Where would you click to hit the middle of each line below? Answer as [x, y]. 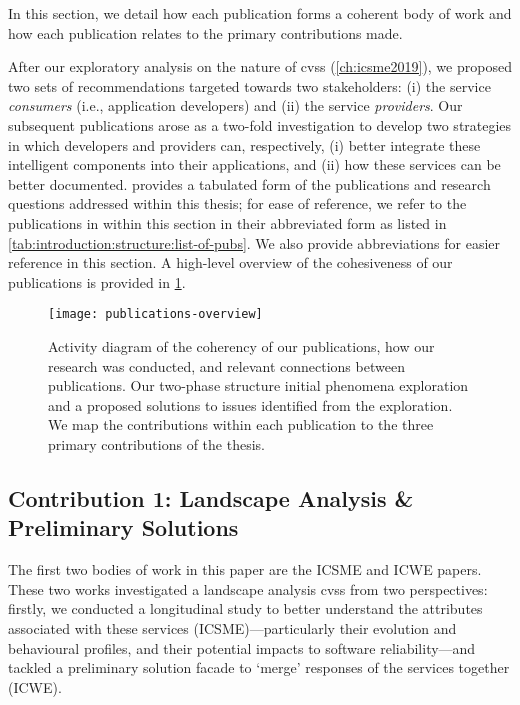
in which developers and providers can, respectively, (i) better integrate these [244, 144]
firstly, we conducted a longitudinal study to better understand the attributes [245, 608]
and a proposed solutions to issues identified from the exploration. [250, 404]
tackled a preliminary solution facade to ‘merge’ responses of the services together [259, 667]
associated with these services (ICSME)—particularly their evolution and [232, 627]
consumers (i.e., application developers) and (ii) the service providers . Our [235, 105]
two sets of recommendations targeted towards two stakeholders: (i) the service [249, 85]
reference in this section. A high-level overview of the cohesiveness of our [230, 262]
